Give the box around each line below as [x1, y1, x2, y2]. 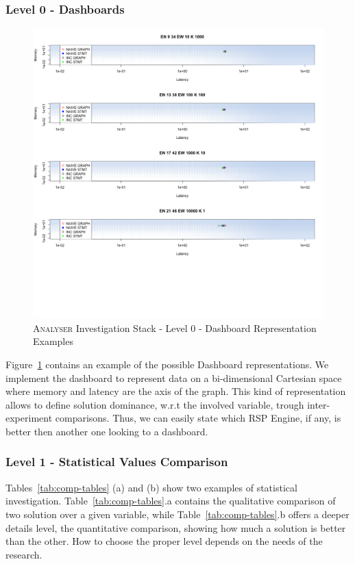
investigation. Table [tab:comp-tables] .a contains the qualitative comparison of [5, 493, 336, 508]
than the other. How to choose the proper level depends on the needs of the [5, 534, 323, 548]
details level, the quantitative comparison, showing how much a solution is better [5, 520, 346, 535]
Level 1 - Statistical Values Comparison [5, 453, 228, 470]
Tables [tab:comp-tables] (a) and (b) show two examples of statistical [5, 480, 297, 494]
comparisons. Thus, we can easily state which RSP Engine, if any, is [55, 411, 341, 425]
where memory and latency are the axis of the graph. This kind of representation [5, 384, 346, 398]
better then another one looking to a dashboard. [5, 424, 208, 438]
